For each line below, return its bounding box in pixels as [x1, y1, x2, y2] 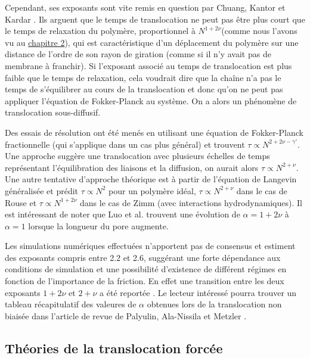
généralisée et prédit [5, 184, 79, 197]
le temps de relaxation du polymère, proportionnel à [5, 24, 196, 37]
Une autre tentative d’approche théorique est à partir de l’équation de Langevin [5, 173, 297, 185]
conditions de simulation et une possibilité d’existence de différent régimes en [5, 263, 287, 275]
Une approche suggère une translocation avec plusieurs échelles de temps [5, 150, 270, 162]
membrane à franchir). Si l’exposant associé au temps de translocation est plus [5, 59, 292, 71]
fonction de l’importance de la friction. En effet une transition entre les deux [5, 275, 284, 287]
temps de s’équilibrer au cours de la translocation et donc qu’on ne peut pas [5, 83, 283, 95]
